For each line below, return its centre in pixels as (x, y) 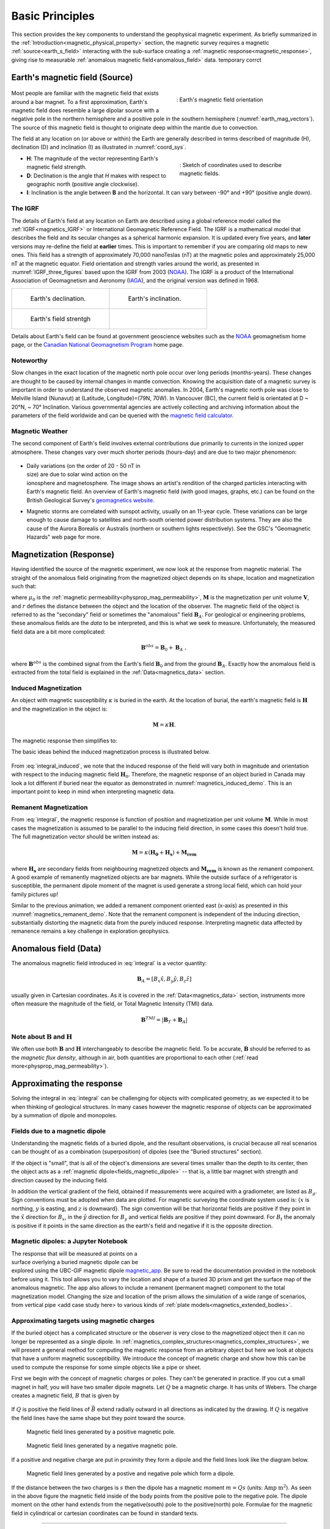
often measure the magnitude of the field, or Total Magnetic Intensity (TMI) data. (112, 1004)
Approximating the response (67, 1083)
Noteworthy (30, 360)
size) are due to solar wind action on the (77, 475)
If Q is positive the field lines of (50, 1409)
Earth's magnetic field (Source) (72, 77)
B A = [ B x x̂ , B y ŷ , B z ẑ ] (164, 980)
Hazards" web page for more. (64, 537)
